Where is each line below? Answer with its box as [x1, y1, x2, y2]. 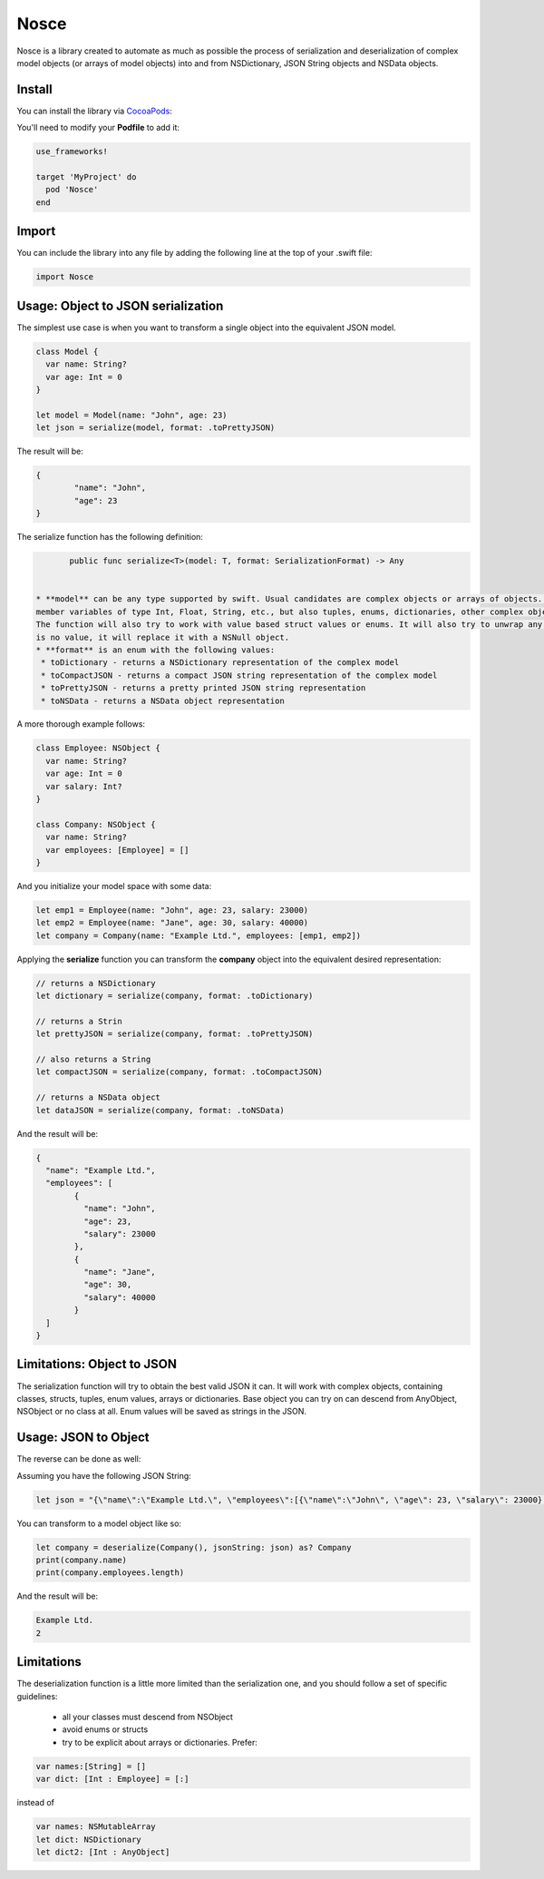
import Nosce [35, 272, 94, 282]
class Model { [35, 346, 99, 357]
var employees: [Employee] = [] [45, 845, 189, 855]
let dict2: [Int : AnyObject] [35, 1846, 170, 1857]
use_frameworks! [35, 146, 109, 157]
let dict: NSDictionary [35, 1834, 142, 1845]
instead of [16, 1797, 54, 1808]
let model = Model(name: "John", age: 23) [35, 409, 228, 420]
